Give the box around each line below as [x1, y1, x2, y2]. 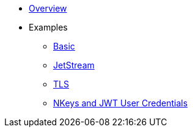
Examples [29, 22, 68, 32]
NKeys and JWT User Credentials [53, 98, 188, 108]
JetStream [53, 60, 95, 70]
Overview [29, 3, 67, 13]
